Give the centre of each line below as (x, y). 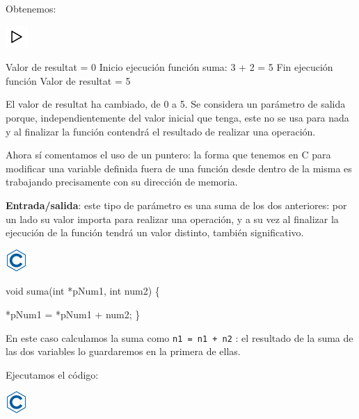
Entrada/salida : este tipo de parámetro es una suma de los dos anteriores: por (176, 205)
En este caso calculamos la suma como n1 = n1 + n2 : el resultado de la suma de (179, 337)
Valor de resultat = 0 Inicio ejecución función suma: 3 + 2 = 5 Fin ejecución (169, 67)
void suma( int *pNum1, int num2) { (83, 291)
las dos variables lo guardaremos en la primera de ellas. (123, 351)
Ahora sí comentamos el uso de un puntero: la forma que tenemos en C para (168, 155)
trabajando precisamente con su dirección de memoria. (122, 182)
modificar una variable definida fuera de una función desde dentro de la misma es (179, 168)
